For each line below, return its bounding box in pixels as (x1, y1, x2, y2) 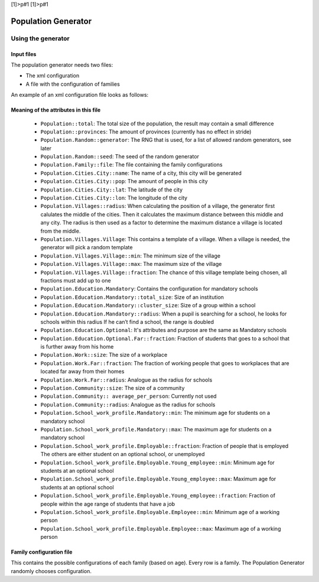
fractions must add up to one (40, 277, 112, 284)
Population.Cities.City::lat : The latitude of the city (40, 186, 183, 193)
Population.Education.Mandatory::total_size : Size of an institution (40, 293, 224, 301)
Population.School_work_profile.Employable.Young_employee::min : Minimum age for (40, 459, 275, 466)
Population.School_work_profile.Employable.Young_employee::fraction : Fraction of (40, 492, 276, 499)
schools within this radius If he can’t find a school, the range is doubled (40, 318, 214, 325)
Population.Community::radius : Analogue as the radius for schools (40, 401, 216, 408)
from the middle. (40, 227, 81, 235)
